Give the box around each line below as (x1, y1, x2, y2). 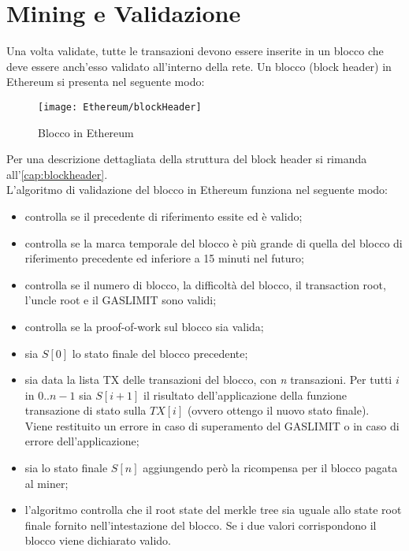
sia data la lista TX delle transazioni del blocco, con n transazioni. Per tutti (24, 371, 392, 388)
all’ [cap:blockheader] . (6, 166, 108, 182)
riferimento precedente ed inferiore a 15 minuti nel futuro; (24, 250, 304, 266)
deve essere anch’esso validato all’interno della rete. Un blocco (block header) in (6, 58, 392, 74)
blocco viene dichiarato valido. (24, 532, 171, 549)
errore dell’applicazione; (24, 433, 139, 449)
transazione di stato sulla (24, 402, 147, 419)
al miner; (24, 475, 69, 491)
